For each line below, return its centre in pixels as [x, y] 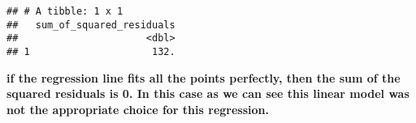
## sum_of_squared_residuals [91, 25]
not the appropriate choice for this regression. [138, 109]
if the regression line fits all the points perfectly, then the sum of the [204, 77]
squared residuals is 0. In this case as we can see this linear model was [208, 93]
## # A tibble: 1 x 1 [65, 11]
